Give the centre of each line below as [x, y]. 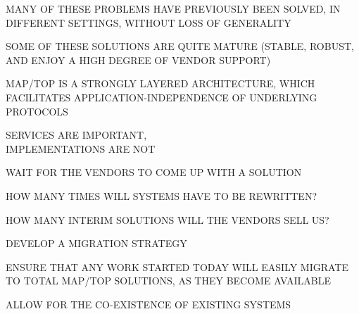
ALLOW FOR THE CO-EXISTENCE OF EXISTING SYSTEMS [149, 304]
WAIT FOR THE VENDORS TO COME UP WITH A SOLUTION [154, 172]
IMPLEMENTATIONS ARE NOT [81, 148]
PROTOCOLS [37, 111]
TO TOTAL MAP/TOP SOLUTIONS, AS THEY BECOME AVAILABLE [169, 281]
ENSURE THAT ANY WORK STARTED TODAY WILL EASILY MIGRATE [177, 266]
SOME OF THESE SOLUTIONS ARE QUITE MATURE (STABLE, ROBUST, [180, 46]
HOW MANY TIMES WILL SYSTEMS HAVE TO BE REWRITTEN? [161, 195]
